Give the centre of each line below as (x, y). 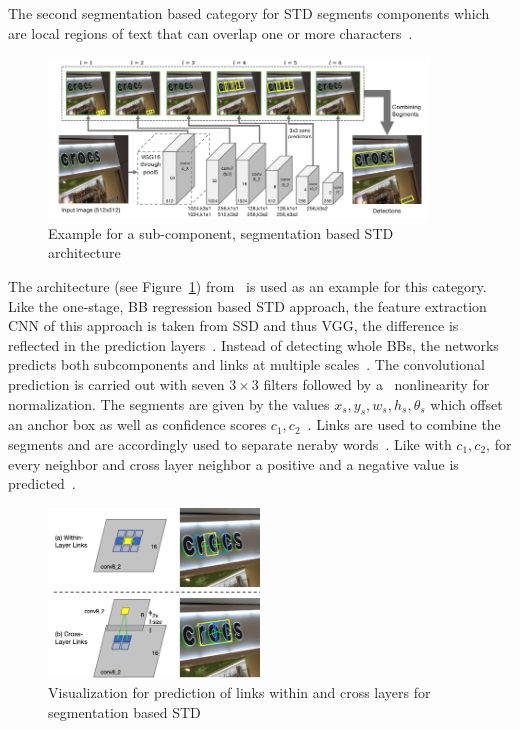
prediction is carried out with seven (116, 383)
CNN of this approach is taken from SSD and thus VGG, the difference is (233, 325)
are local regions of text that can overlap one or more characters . (210, 32)
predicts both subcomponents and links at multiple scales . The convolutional (246, 364)
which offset (466, 403)
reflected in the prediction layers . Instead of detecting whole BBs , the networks (253, 344)
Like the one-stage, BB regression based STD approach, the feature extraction (247, 305)
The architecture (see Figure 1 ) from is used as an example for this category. (247, 285)
